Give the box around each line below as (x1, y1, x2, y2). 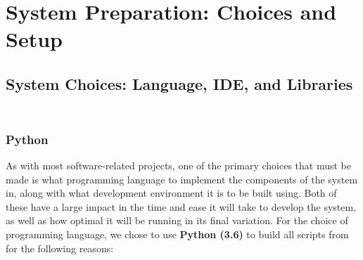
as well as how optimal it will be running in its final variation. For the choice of (6, 213, 348, 228)
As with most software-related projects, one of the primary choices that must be (6, 157, 351, 172)
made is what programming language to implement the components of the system (6, 171, 358, 186)
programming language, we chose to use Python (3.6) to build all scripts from (6, 226, 349, 241)
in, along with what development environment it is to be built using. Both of (6, 186, 337, 200)
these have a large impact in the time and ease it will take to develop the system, (6, 199, 357, 214)
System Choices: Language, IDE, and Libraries (6, 72, 353, 94)
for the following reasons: (6, 240, 114, 255)
